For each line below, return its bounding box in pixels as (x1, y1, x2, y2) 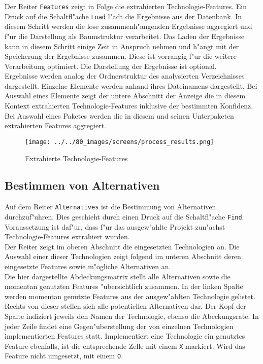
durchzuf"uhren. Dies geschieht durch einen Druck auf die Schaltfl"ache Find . (5, 211, 244, 222)
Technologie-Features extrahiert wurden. (5, 231, 130, 242)
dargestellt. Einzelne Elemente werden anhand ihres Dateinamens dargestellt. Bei (5, 80, 257, 91)
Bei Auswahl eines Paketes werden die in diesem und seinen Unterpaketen (5, 110, 234, 121)
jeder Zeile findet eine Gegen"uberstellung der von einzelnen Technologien (5, 320, 234, 331)
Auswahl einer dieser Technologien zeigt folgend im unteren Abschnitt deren (5, 251, 241, 262)
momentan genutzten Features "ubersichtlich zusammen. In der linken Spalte (5, 281, 243, 292)
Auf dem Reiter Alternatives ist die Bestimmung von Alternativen (5, 201, 216, 212)
